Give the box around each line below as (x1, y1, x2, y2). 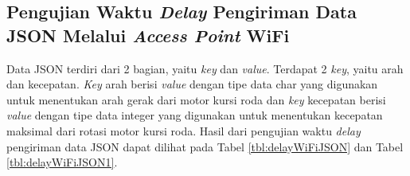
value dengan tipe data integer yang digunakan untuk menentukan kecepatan (6, 107, 383, 123)
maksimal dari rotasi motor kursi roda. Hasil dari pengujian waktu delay (6, 122, 361, 139)
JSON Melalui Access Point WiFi (6, 22, 290, 47)
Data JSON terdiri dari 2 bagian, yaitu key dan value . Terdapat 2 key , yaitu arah (6, 60, 404, 76)
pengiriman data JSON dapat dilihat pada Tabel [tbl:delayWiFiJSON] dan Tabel (6, 138, 404, 154)
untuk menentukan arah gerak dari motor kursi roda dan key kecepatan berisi (6, 91, 386, 108)
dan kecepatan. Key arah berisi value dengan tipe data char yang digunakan (6, 76, 378, 92)
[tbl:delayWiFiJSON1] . (6, 154, 118, 170)
